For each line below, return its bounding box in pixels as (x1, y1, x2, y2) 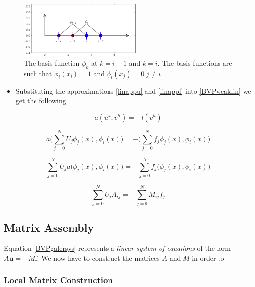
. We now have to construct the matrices (37, 252, 160, 263)
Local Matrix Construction (4, 274, 113, 286)
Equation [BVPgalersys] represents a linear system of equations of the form (4, 243, 231, 253)
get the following (15, 95, 66, 106)
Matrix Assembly (4, 220, 94, 235)
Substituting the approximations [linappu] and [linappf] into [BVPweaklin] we (15, 85, 251, 96)
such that (24, 68, 52, 78)
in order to (192, 252, 224, 263)
